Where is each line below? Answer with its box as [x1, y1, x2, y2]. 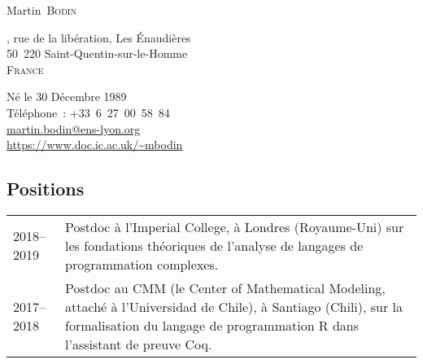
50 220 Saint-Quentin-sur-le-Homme [7, 45, 188, 62]
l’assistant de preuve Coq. [65, 334, 212, 353]
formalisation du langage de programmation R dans [65, 315, 360, 335]
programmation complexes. [65, 254, 219, 274]
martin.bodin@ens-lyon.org [7, 120, 141, 137]
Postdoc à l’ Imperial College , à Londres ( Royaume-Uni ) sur [65, 217, 404, 236]
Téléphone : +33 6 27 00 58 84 [7, 103, 170, 121]
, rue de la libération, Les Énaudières [7, 29, 191, 46]
